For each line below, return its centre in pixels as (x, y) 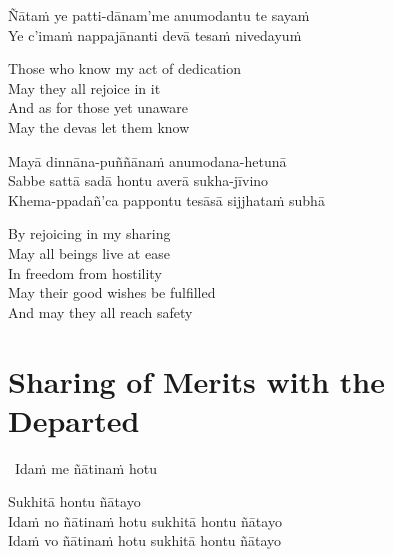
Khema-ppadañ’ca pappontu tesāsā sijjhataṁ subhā (166, 199)
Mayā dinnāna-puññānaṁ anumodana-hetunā (147, 160)
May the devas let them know (99, 126)
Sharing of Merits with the (196, 380)
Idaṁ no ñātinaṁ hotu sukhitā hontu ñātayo (145, 520)
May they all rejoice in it (84, 87)
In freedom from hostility (85, 272)
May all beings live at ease (89, 252)
